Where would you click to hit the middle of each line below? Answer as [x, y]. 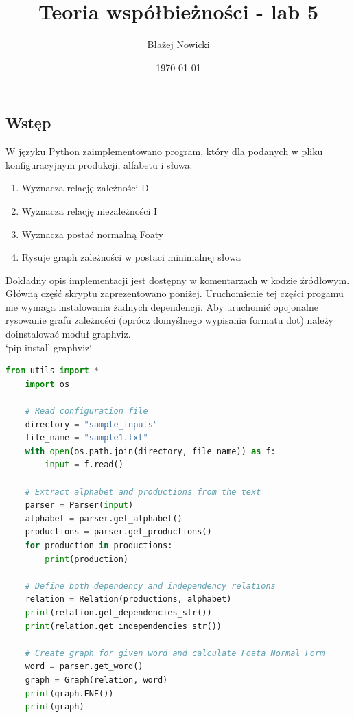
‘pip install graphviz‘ [49, 347]
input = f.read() [84, 465]
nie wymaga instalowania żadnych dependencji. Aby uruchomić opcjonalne [162, 306]
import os [47, 384]
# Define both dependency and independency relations [150, 586]
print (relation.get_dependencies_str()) [118, 612]
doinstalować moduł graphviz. [68, 334]
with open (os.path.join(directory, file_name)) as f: [150, 451]
